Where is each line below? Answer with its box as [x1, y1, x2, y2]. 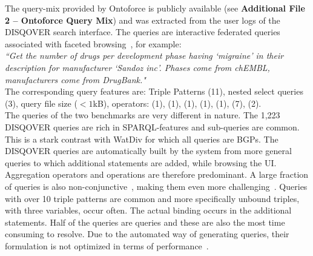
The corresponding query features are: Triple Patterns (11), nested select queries [5, 85, 303, 98]
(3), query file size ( [5, 96, 77, 109]
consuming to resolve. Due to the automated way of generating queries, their [5, 227, 289, 240]
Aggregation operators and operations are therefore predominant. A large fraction [5, 168, 309, 181]
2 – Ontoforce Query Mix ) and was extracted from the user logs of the [5, 13, 280, 26]
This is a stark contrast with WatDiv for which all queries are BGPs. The [5, 132, 278, 145]
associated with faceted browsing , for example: [5, 37, 182, 50]
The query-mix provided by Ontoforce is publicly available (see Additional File [5, 2, 305, 14]
